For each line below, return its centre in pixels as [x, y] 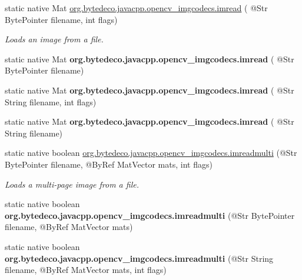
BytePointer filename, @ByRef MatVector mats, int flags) [109, 164]
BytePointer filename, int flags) [61, 19]
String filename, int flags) [51, 101]
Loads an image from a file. [54, 39]
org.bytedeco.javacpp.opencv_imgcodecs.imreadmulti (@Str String [139, 258]
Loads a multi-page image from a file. [72, 184]
